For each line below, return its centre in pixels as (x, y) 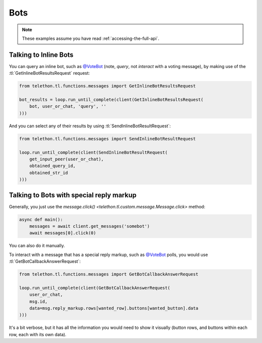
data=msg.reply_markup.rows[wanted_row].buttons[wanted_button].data (114, 308)
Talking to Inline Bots (41, 55)
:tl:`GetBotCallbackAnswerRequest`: (45, 261)
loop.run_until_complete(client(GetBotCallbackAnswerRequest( (95, 288)
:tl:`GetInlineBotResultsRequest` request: (49, 73)
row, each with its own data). (38, 334)
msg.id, (39, 301)
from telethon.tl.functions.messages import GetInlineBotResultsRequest (107, 86)
